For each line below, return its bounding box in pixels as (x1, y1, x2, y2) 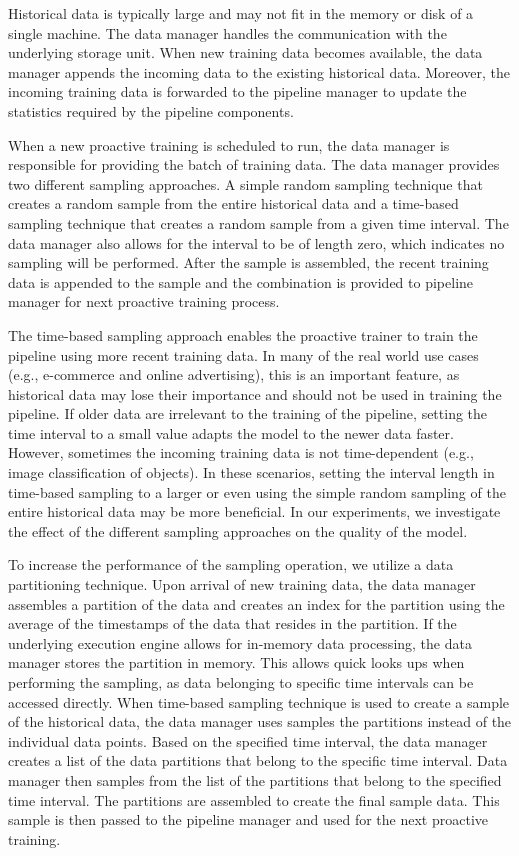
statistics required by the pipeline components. (8, 100, 294, 121)
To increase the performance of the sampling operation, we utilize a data (8, 554, 454, 575)
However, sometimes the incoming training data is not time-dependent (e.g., (8, 442, 474, 463)
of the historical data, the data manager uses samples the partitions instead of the (8, 711, 512, 732)
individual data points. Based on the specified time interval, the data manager (8, 730, 488, 751)
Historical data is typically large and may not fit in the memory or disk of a (8, 3, 474, 23)
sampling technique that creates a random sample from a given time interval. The (8, 212, 509, 233)
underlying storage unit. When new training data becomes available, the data (8, 42, 483, 63)
